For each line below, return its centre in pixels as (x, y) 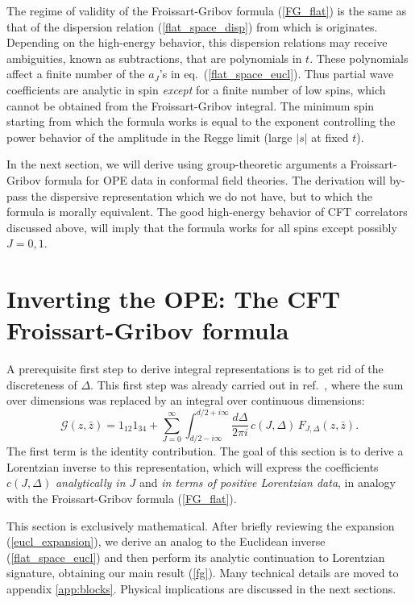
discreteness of (42, 384)
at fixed (330, 137)
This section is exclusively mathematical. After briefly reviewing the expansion (201, 525)
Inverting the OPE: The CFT (174, 299)
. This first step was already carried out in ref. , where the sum (247, 384)
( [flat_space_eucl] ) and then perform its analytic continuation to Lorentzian (196, 557)
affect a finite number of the (76, 74)
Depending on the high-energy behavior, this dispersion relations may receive (197, 42)
